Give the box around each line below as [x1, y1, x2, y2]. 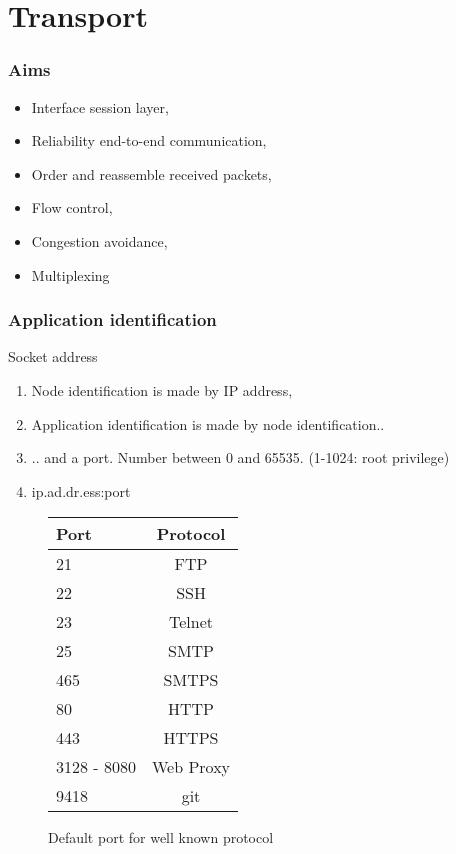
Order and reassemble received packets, [31, 163, 272, 184]
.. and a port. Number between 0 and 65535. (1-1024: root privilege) [31, 447, 450, 468]
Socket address [8, 346, 98, 367]
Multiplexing [31, 264, 110, 285]
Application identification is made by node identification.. [31, 413, 385, 434]
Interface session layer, [31, 96, 169, 117]
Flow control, [31, 197, 113, 218]
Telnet [169, 610, 214, 634]
